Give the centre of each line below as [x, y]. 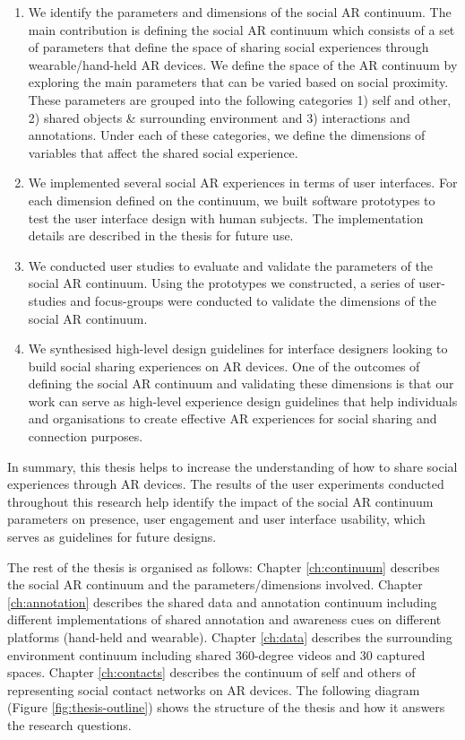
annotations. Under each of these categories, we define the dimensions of [227, 135]
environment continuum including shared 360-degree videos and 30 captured [216, 654]
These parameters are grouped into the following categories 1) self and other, [240, 99]
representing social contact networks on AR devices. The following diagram [214, 689]
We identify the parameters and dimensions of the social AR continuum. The [240, 12]
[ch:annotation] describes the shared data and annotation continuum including [222, 601]
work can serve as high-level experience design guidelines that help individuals [243, 400]
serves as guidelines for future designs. [112, 537]
